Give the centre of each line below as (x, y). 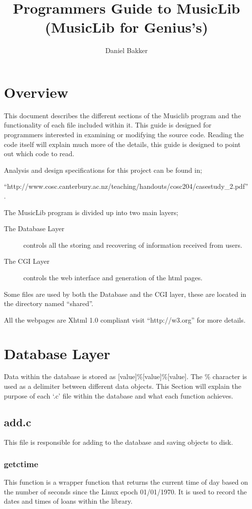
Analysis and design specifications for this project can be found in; (103, 170)
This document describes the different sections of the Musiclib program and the (123, 115)
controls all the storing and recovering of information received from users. (133, 245)
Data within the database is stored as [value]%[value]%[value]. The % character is (126, 376)
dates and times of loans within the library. (68, 501)
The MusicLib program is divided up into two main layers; (91, 212)
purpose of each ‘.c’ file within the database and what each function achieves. (119, 395)
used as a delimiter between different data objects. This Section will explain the (123, 386)
